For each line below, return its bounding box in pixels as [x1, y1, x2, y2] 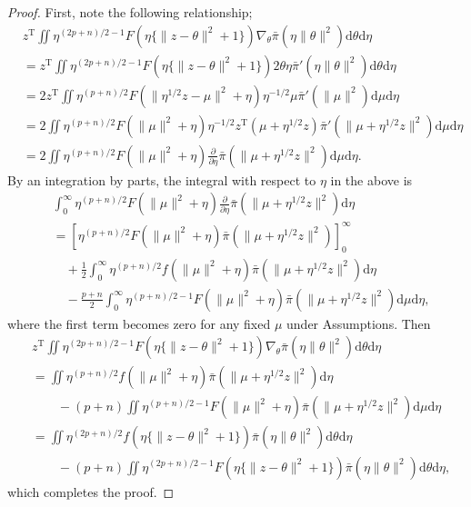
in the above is [330, 170, 413, 189]
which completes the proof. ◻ [7, 482, 175, 501]
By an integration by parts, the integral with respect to [7, 170, 316, 189]
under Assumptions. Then [286, 313, 431, 333]
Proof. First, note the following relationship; [7, 3, 253, 21]
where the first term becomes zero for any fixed [7, 313, 271, 333]
